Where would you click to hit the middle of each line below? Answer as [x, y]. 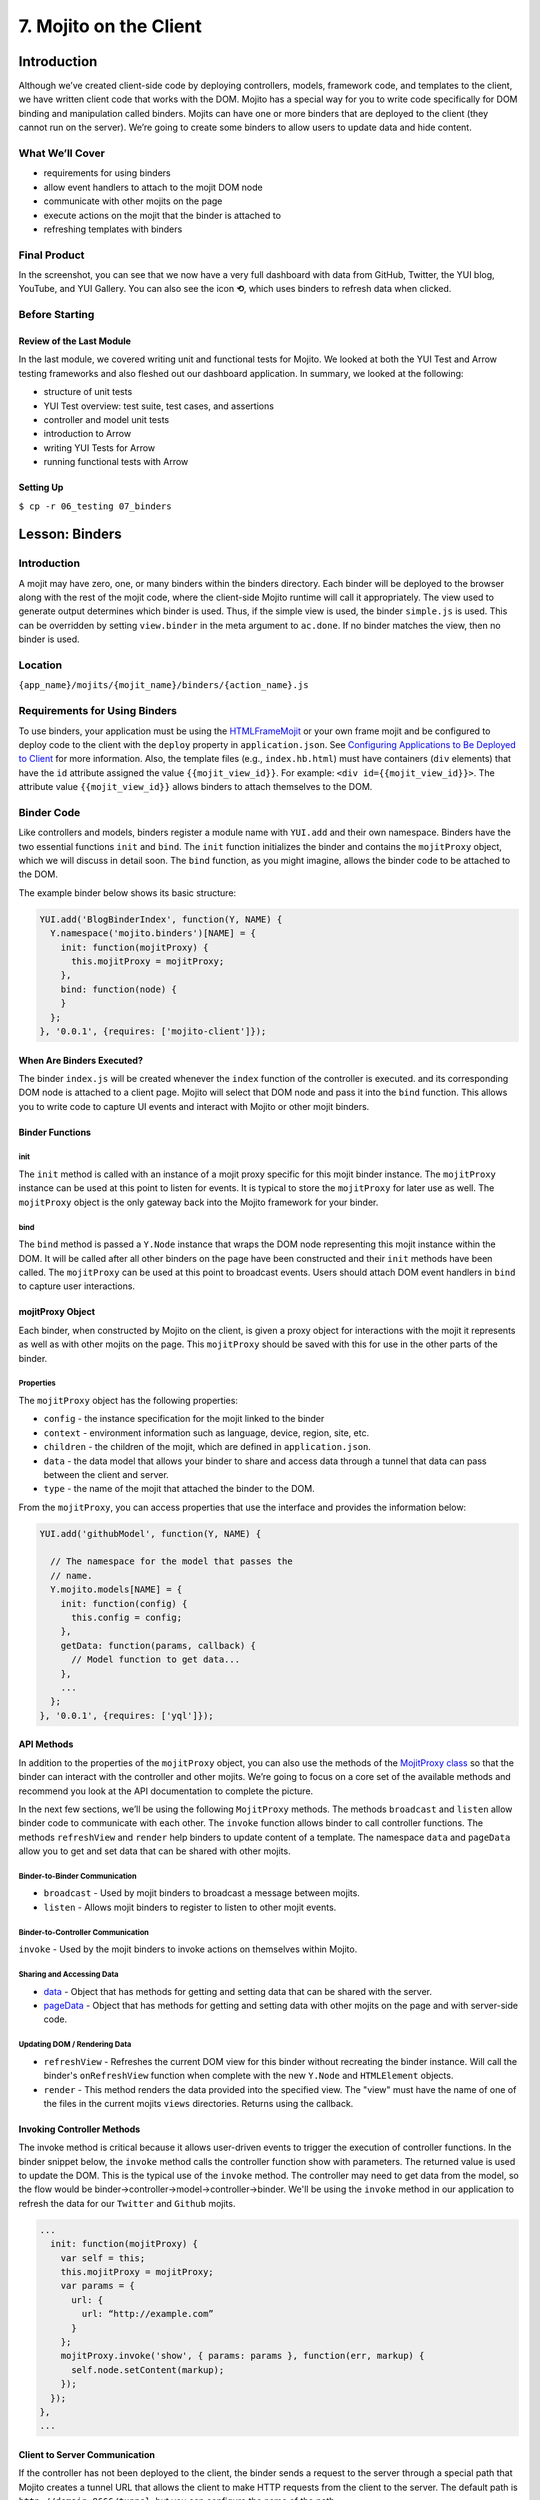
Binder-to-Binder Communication [77, 1876]
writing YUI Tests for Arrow [99, 447]
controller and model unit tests [106, 419]
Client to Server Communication [86, 2454]
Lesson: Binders [70, 534]
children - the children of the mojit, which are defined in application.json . [207, 1447]
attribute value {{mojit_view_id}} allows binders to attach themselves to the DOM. [195, 787]
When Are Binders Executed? [81, 1060]
